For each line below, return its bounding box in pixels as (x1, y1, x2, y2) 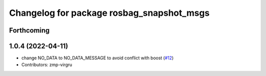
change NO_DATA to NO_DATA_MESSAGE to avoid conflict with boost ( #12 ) (21, 55, 174, 61)
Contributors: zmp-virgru (21, 62, 72, 68)
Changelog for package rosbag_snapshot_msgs (9, 7, 210, 18)
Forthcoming (9, 26, 50, 35)
